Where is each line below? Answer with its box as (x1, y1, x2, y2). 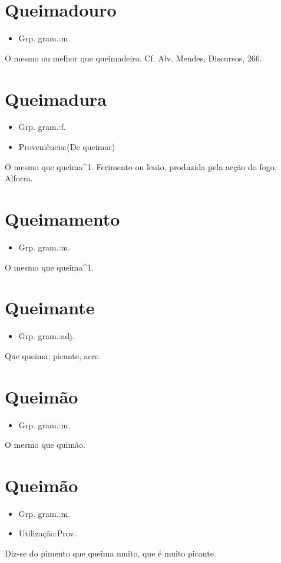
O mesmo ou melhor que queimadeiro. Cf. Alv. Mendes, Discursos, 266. (5, 51, 262, 64)
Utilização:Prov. (18, 527, 77, 539)
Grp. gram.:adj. (18, 330, 75, 342)
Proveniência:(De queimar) (18, 141, 115, 153)
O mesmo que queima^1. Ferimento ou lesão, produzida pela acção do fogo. (5, 160, 277, 173)
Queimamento (5, 207, 120, 230)
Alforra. (5, 172, 33, 184)
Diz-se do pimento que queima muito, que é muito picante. (5, 547, 216, 559)
